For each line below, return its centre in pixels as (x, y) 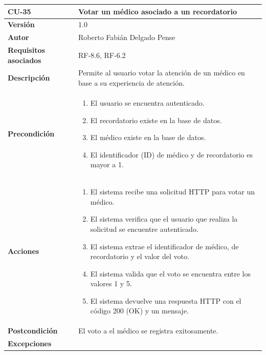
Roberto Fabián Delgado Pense (127, 37)
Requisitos (26, 50)
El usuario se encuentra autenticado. (147, 102)
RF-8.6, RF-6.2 (102, 55)
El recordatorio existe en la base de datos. (156, 120)
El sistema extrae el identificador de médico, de (164, 246)
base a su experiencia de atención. (131, 83)
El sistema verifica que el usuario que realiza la (164, 219)
